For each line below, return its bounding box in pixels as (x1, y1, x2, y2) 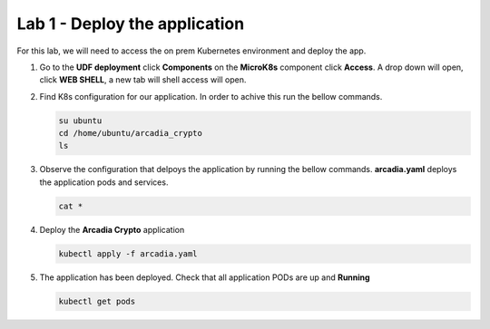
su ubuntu (58, 115, 103, 126)
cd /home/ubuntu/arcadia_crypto (58, 128, 203, 139)
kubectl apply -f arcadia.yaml (58, 248, 199, 258)
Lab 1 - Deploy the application (16, 14, 245, 34)
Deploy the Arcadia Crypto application (39, 224, 185, 235)
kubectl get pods (58, 295, 136, 306)
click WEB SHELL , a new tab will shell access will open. (39, 74, 247, 85)
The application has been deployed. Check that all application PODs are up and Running (39, 272, 371, 283)
